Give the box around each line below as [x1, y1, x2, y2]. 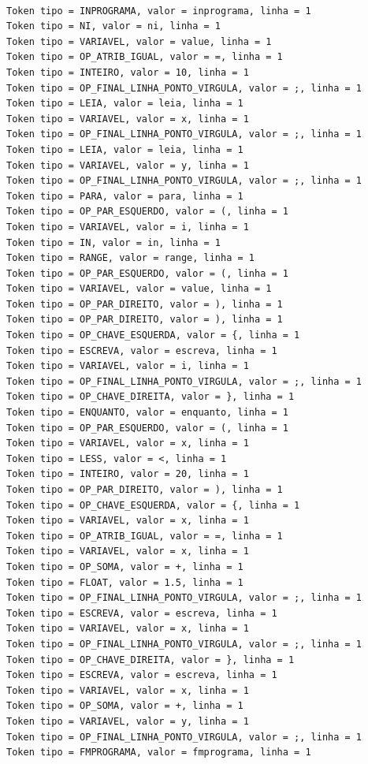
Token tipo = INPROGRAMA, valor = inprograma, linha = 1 [6, 5, 311, 17]
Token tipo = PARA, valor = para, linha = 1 [6, 190, 243, 202]
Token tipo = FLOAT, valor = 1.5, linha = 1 [6, 576, 243, 588]
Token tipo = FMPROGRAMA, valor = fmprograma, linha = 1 [6, 747, 311, 758]
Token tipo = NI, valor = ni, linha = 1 [6, 20, 221, 32]
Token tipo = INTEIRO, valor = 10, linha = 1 [6, 66, 249, 78]
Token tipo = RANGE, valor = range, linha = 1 [6, 252, 255, 264]
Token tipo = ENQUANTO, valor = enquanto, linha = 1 [6, 407, 288, 419]
